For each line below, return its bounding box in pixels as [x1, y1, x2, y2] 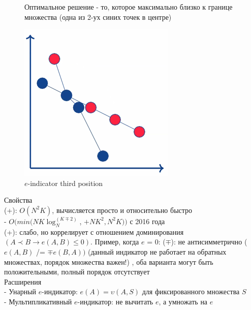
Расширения [4, 276, 42, 287]
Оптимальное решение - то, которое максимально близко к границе [24, 2, 233, 12]
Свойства [4, 195, 33, 205]
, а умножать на [159, 296, 208, 306]
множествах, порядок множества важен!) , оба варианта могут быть [4, 256, 213, 267]
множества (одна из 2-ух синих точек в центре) [24, 11, 172, 22]
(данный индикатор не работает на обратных [87, 246, 227, 257]
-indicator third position [27, 177, 103, 188]
